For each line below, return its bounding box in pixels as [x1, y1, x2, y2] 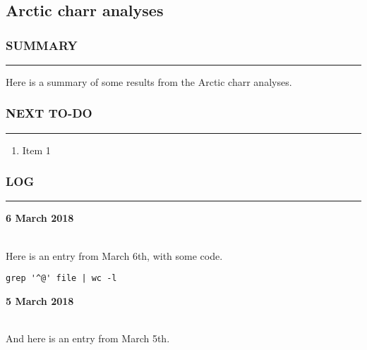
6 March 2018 [6, 211, 74, 225]
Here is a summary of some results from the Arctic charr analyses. [6, 74, 292, 89]
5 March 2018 [6, 293, 74, 308]
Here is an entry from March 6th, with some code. [6, 248, 223, 263]
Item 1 [22, 142, 51, 157]
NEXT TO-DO [6, 104, 92, 122]
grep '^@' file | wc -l [6, 273, 117, 284]
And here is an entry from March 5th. [6, 331, 170, 346]
